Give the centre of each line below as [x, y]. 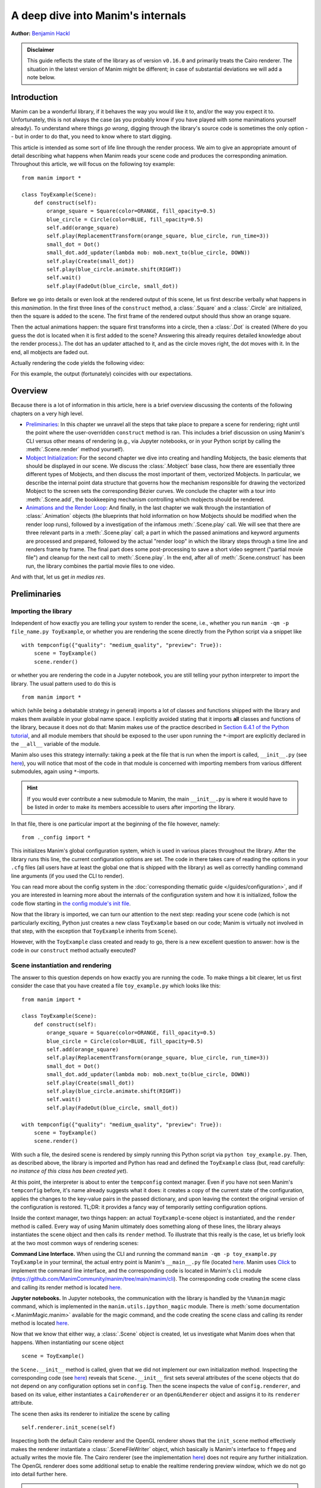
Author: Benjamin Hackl [40, 33]
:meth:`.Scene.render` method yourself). [75, 449]
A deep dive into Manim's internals [99, 15]
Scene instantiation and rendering [61, 965]
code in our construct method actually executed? [73, 950]
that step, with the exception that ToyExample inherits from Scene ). [94, 931]
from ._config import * [56, 837]
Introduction [34, 97]
